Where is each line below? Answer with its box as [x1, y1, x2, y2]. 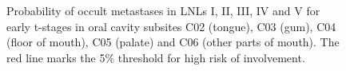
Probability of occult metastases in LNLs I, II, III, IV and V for [6, 2, 320, 18]
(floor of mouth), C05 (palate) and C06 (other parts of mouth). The [6, 34, 340, 50]
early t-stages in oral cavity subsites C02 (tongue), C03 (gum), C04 [6, 18, 336, 34]
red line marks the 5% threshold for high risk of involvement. [6, 49, 305, 65]
